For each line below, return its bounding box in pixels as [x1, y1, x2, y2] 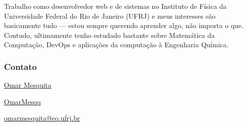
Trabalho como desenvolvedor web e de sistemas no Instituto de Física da [4, 1, 227, 11]
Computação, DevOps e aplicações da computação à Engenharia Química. [4, 39, 229, 50]
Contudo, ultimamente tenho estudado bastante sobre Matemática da [4, 30, 215, 40]
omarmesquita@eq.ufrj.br [4, 113, 80, 123]
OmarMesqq [4, 96, 41, 106]
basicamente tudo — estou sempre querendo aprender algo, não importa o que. [4, 20, 244, 31]
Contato [4, 60, 37, 72]
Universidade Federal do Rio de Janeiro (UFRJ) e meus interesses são [4, 10, 216, 21]
